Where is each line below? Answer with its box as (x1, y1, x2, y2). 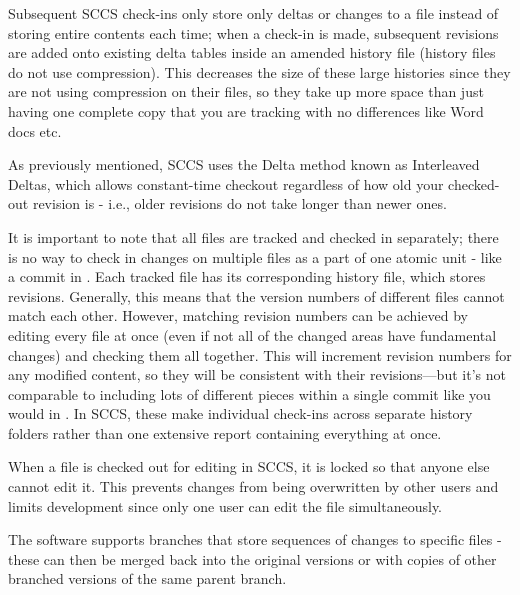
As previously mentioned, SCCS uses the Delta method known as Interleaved (8, 154, 480, 175)
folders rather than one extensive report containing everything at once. (8, 422, 442, 443)
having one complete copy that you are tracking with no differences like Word (8, 100, 484, 121)
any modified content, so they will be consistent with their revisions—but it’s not (8, 364, 506, 385)
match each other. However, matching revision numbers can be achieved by (8, 305, 468, 326)
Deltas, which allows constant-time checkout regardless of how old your (8, 173, 444, 194)
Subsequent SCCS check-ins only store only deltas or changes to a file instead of (8, 3, 499, 23)
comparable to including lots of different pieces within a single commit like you (8, 383, 491, 404)
